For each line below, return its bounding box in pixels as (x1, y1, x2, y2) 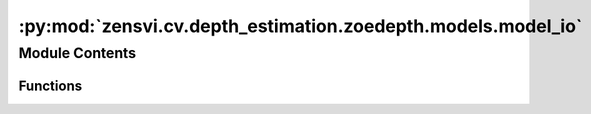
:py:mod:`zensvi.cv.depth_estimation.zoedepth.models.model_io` (18, 15, 583, 37)
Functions (18, 77, 83, 94)
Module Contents (18, 44, 137, 62)
